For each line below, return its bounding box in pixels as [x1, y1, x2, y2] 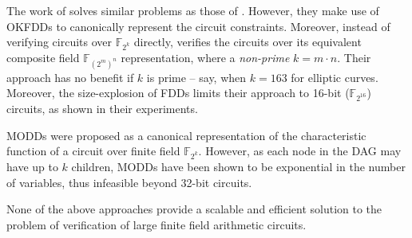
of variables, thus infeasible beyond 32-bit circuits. [6, 174, 252, 190]
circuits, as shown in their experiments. [6, 100, 198, 117]
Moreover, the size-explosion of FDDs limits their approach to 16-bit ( [6, 84, 350, 101]
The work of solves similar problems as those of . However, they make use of [6, 2, 379, 18]
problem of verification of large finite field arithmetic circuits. [6, 216, 307, 232]
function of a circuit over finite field [6, 142, 180, 159]
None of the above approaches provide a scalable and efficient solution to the [6, 201, 382, 217]
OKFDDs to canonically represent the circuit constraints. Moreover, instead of [6, 18, 390, 34]
